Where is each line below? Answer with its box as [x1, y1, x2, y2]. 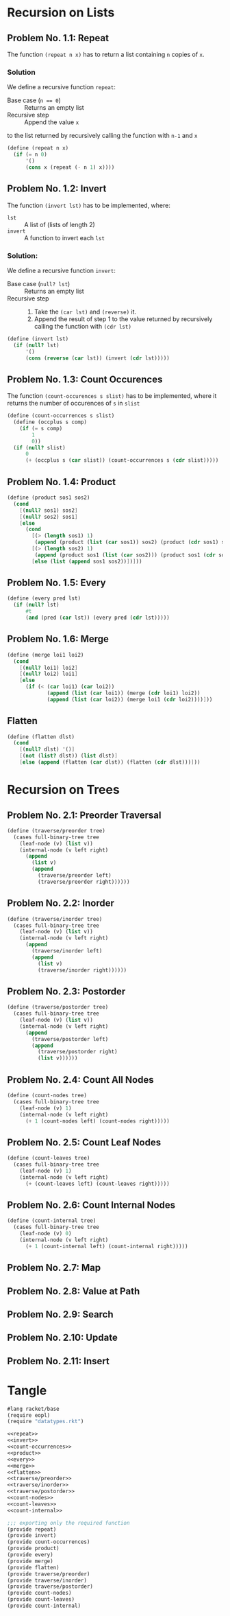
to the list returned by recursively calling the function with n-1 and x [7, 132, 198, 140]
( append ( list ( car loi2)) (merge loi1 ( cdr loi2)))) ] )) [47, 696, 213, 703]
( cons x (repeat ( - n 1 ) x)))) [25, 163, 115, 171]
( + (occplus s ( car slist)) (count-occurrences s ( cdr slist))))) [25, 457, 219, 464]
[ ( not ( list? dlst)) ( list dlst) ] [19, 753, 118, 760]
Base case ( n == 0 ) [7, 96, 62, 104]
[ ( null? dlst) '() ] [19, 746, 75, 753]
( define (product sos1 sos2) [7, 494, 90, 502]
